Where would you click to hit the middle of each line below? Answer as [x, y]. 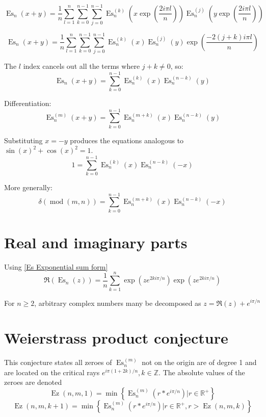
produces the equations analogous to [127, 140]
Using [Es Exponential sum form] [56, 266]
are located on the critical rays [52, 372]
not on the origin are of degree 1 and [199, 362]
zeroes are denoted [33, 382]
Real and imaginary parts [96, 242]
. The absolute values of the [202, 372]
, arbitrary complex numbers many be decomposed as [118, 303]
